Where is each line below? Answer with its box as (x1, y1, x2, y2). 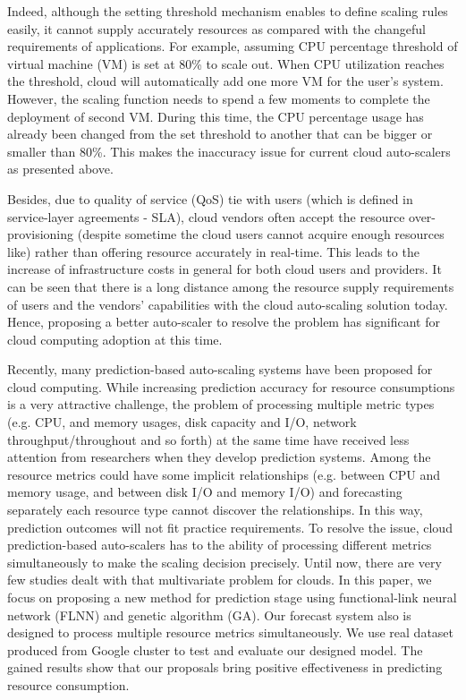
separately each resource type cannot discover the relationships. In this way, (7, 500, 423, 519)
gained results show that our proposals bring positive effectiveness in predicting (7, 658, 443, 677)
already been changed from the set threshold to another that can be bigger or (7, 124, 433, 143)
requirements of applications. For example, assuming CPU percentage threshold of (7, 37, 458, 55)
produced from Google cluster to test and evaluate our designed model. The (7, 640, 423, 659)
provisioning (7, 225, 74, 243)
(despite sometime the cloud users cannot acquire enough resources (77, 225, 445, 243)
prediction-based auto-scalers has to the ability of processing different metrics (7, 535, 432, 554)
